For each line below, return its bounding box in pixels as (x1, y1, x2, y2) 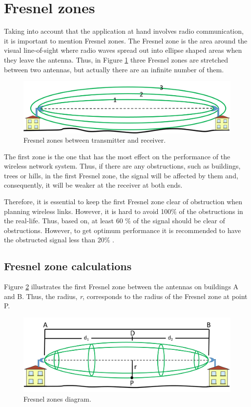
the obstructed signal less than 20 (4, 235, 105, 245)
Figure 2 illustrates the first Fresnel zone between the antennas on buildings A (4, 281, 239, 292)
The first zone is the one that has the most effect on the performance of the (4, 151, 230, 161)
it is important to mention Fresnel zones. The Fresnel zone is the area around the (4, 35, 248, 45)
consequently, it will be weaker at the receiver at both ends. (4, 180, 183, 190)
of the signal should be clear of (133, 215, 225, 226)
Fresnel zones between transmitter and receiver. (23, 135, 166, 145)
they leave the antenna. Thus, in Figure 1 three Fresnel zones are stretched (4, 54, 228, 64)
